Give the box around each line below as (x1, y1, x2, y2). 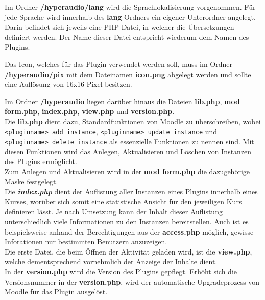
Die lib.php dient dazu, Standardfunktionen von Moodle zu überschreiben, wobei (5, 116, 261, 126)
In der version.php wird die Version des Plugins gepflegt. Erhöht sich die (5, 266, 237, 276)
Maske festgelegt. (5, 176, 58, 187)
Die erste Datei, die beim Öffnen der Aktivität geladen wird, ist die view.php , (5, 246, 252, 257)
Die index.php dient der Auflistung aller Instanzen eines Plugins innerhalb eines (5, 186, 258, 197)
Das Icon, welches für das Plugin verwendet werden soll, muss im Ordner (5, 58, 232, 69)
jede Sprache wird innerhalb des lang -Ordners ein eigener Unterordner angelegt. (5, 11, 256, 22)
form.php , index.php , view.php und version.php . (5, 106, 175, 117)
